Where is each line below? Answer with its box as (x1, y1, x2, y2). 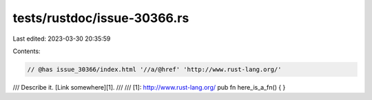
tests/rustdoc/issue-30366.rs (12, 10, 189, 26)
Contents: (12, 47, 41, 55)
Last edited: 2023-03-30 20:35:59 (12, 34, 111, 43)
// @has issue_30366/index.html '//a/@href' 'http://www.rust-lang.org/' (27, 66, 282, 73)
